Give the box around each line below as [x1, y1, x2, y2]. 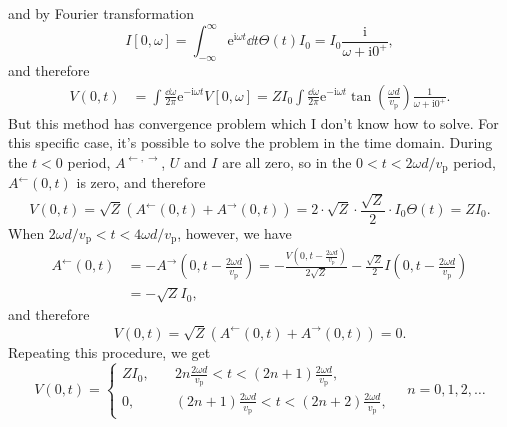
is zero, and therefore [76, 172, 206, 193]
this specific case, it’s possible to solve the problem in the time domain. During [8, 132, 493, 153]
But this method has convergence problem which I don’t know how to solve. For [8, 112, 499, 133]
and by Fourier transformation [8, 3, 194, 23]
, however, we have [177, 222, 292, 243]
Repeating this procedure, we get [8, 341, 211, 362]
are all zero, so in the [222, 151, 352, 172]
